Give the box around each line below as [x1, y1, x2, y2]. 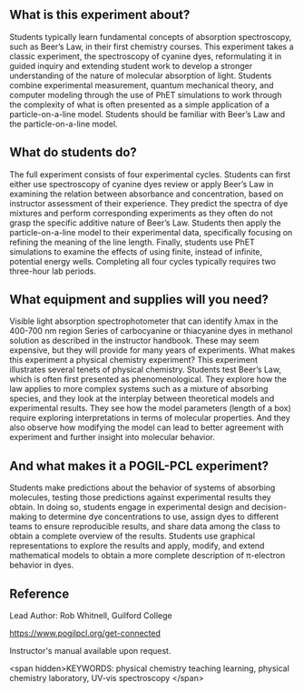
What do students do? [9, 145, 138, 160]
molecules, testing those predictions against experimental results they [9, 492, 271, 503]
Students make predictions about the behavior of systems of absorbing [9, 482, 276, 494]
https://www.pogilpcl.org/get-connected [9, 627, 162, 639]
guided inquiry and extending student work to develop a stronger [9, 60, 252, 71]
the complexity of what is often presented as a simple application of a [9, 99, 270, 110]
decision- [250, 502, 288, 513]
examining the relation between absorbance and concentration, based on [9, 188, 284, 199]
